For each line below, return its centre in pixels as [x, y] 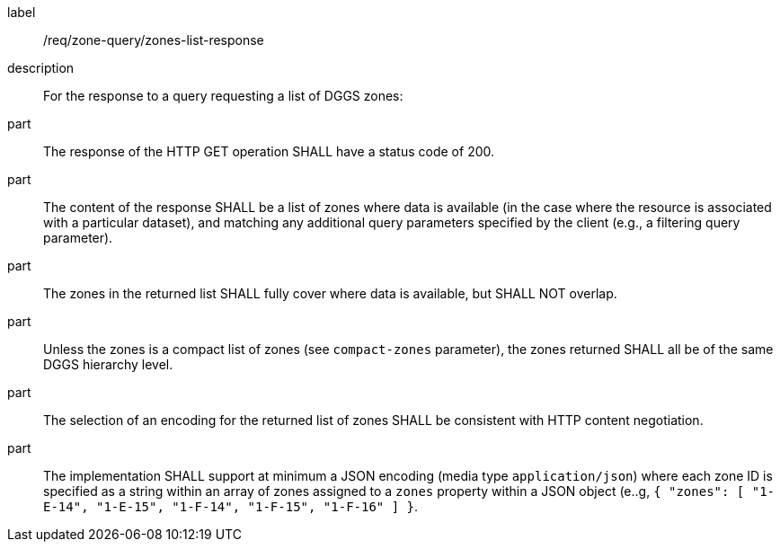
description [41, 68]
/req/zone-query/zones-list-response [154, 40]
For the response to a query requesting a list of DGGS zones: [223, 96]
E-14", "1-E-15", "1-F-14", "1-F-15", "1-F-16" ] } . [231, 506]
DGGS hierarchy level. [108, 364]
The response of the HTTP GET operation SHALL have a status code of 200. [269, 151]
